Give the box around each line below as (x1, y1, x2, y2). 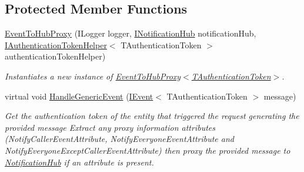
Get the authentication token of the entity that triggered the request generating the (5, 110, 299, 122)
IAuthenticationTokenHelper (5, 38, 107, 51)
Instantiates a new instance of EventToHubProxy (5, 70, 181, 82)
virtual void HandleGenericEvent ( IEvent (5, 90, 153, 102)
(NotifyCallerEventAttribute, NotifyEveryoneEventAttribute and (5, 133, 234, 145)
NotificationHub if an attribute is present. (5, 156, 154, 168)
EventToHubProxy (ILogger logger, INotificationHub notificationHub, (5, 27, 256, 39)
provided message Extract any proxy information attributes (5, 121, 215, 133)
